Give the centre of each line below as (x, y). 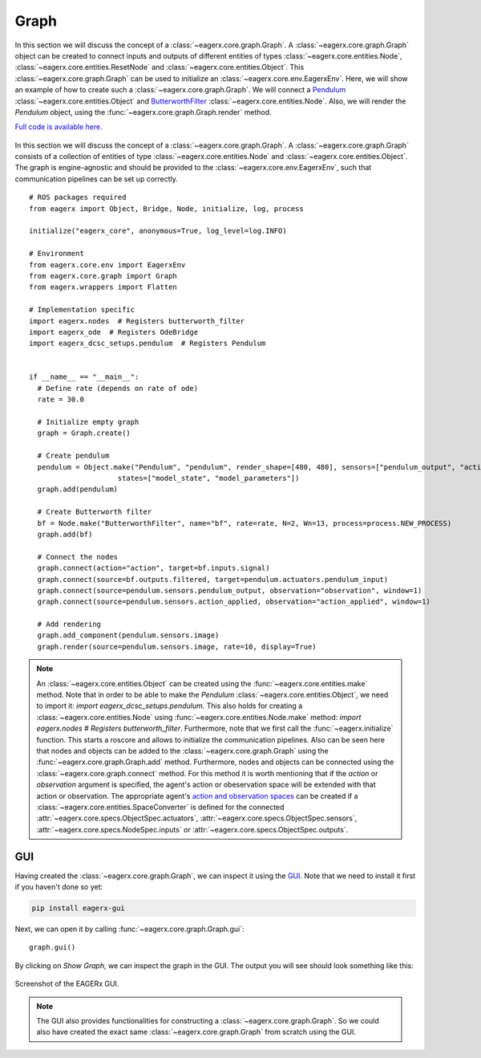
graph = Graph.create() (84, 433)
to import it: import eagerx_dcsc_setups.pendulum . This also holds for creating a (170, 706)
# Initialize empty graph (88, 422)
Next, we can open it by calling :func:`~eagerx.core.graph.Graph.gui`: (129, 929)
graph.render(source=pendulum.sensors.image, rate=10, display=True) (177, 647)
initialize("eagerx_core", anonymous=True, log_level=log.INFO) (158, 231)
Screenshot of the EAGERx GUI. (67, 984)
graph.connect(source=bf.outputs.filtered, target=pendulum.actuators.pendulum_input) (213, 579)
